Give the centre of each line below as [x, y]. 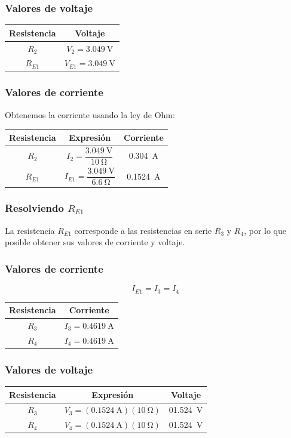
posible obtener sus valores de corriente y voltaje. [95, 242]
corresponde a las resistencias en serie [143, 230]
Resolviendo [34, 208]
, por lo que [265, 230]
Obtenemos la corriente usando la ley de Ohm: [90, 114]
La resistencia [30, 230]
